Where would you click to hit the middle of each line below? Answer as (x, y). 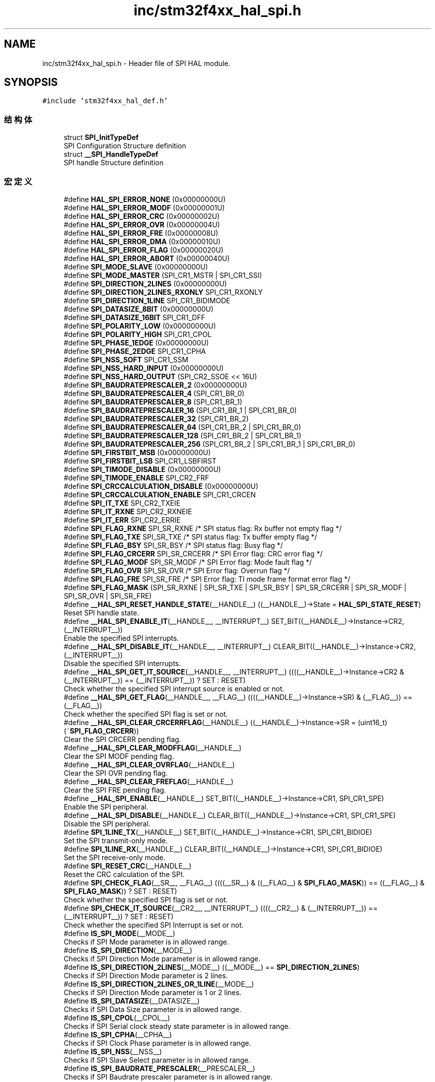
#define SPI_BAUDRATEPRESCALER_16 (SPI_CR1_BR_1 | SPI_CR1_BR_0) (180, 410)
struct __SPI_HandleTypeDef (111, 154)
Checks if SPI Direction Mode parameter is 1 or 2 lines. (153, 992)
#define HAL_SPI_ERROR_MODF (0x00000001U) (144, 207)
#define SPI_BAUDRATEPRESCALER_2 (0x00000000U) (155, 385)
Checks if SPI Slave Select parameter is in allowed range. (157, 1060)
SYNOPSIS (31, 82)
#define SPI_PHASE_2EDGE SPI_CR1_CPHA (135, 351)
